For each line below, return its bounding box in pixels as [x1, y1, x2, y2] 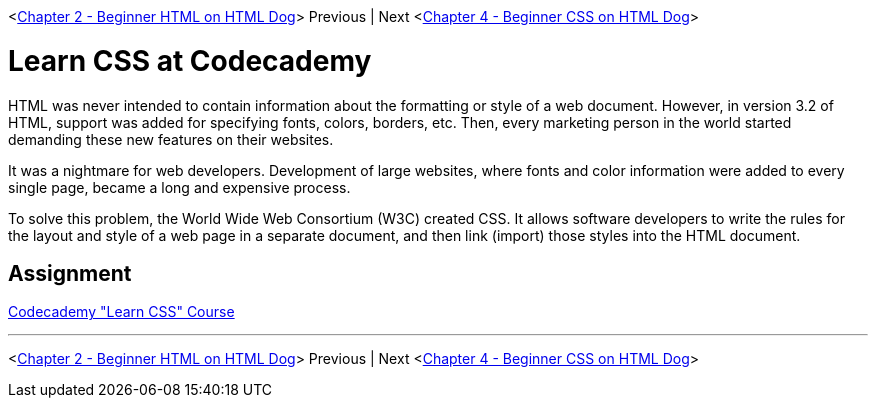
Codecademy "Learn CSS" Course [8, 303, 235, 321]
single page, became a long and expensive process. [8, 178, 351, 196]
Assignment [8, 260, 132, 286]
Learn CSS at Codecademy [8, 43, 372, 78]
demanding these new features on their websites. [8, 130, 334, 148]
